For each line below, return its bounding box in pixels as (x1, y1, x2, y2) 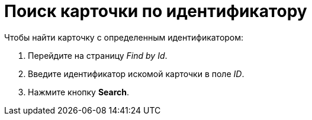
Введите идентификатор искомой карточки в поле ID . (28, 68, 245, 79)
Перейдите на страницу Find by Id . (28, 50, 168, 61)
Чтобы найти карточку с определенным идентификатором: (4, 32, 244, 42)
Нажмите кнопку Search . (28, 86, 130, 97)
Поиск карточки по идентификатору (4, 1, 307, 21)
